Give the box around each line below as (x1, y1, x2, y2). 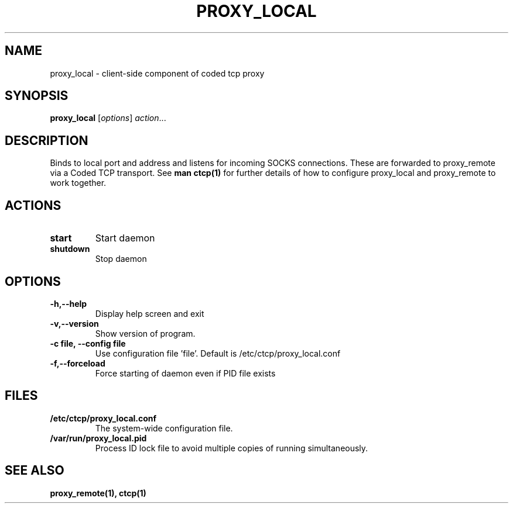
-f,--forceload (50, 358, 105, 368)
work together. (50, 178, 107, 188)
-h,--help (50, 298, 87, 309)
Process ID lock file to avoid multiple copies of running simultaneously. (95, 443, 368, 453)
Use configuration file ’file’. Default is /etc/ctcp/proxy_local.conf (95, 348, 341, 358)
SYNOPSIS (5, 88, 69, 103)
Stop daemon (95, 254, 147, 264)
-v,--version (50, 318, 99, 329)
